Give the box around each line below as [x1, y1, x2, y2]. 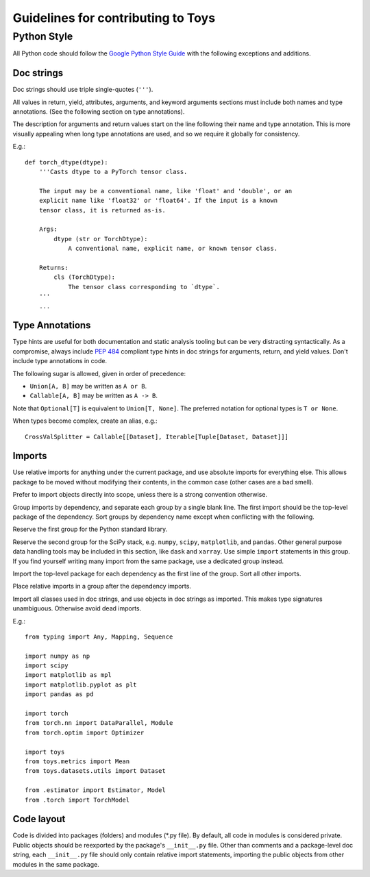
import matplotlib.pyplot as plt [25, 680, 137, 689]
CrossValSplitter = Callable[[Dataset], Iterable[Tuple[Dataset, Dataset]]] [25, 432, 289, 441]
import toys [25, 748, 65, 756]
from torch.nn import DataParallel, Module [25, 719, 173, 727]
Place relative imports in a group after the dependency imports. [12, 582, 192, 591]
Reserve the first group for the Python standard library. [12, 525, 168, 534]
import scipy [25, 662, 69, 669]
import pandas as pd [25, 691, 94, 698]
